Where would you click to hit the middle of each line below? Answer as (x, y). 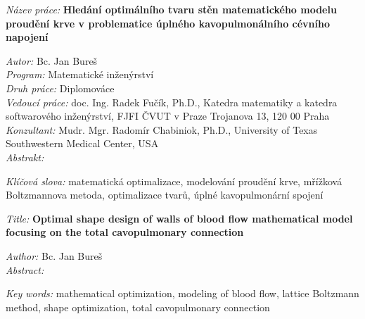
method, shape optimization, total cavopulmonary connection (138, 307)
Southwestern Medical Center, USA (82, 143)
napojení (27, 37)
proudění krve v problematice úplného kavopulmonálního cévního (168, 23)
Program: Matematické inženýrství (80, 74)
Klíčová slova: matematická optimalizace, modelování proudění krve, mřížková (174, 181)
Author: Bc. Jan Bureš (54, 255)
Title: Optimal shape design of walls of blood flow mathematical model (179, 218)
